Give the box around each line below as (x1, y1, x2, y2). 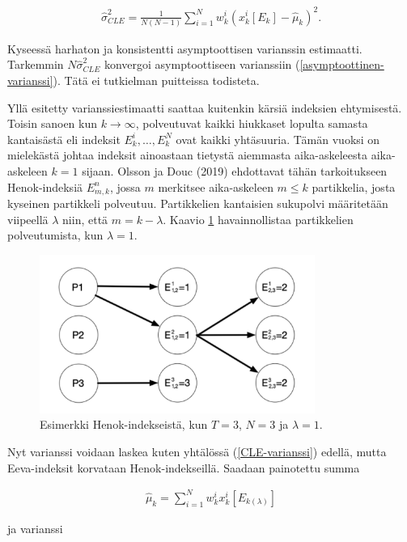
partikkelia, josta (312, 178, 396, 195)
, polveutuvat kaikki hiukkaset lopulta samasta (135, 115, 368, 132)
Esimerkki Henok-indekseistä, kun (40, 416, 208, 433)
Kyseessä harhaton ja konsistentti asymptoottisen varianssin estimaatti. (7, 40, 362, 57)
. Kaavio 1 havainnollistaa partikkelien (163, 210, 354, 227)
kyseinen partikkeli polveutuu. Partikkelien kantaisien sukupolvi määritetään (7, 195, 388, 212)
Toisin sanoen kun (7, 115, 98, 132)
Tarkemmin (7, 56, 64, 73)
